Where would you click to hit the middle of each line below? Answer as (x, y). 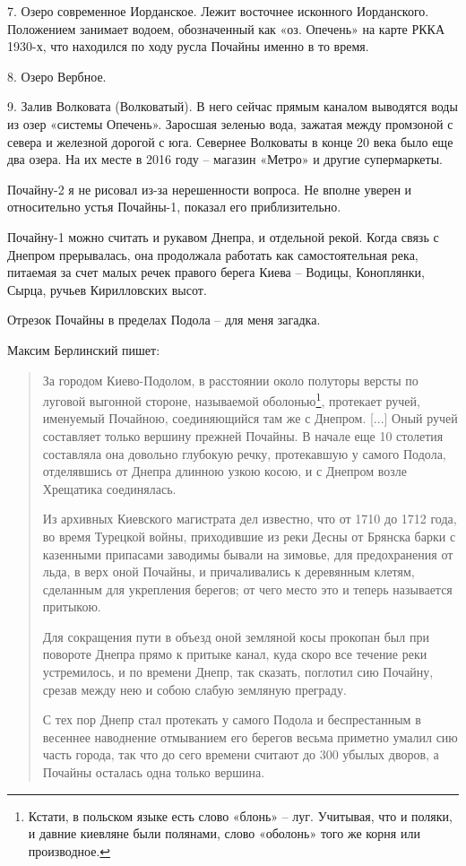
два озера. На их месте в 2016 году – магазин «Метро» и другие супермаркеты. (225, 159)
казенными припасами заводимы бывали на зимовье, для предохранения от (248, 554)
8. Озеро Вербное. (57, 76)
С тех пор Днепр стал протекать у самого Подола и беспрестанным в (232, 719)
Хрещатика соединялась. (109, 488)
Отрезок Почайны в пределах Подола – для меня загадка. (164, 320)
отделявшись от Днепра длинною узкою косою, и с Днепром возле (225, 471)
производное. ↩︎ (69, 850)
